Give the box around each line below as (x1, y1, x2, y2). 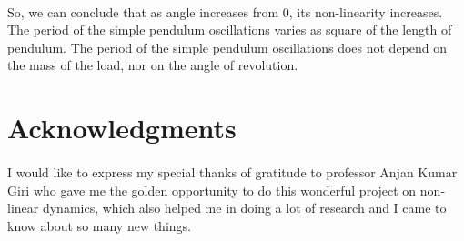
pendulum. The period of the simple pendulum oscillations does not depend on (7, 37, 448, 56)
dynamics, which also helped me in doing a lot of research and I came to (42, 198, 447, 217)
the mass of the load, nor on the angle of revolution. (7, 55, 298, 75)
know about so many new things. (7, 216, 191, 235)
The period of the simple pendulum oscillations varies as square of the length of (7, 20, 452, 39)
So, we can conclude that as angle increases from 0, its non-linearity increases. (7, 2, 443, 21)
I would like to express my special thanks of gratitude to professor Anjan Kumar (7, 162, 458, 181)
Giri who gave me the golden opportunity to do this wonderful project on (7, 180, 417, 199)
